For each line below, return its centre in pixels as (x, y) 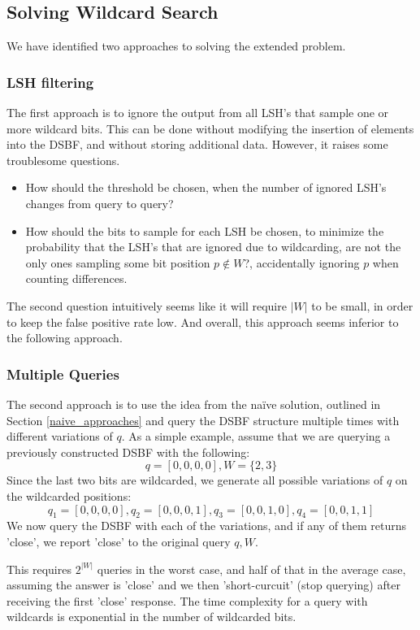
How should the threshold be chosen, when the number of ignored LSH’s (206, 187)
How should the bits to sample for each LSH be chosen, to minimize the (205, 230)
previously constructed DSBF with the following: (128, 452)
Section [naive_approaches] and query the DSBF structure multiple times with (203, 420)
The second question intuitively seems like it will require (147, 305)
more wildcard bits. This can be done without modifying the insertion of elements (210, 128)
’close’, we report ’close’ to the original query (119, 541)
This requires (39, 569)
